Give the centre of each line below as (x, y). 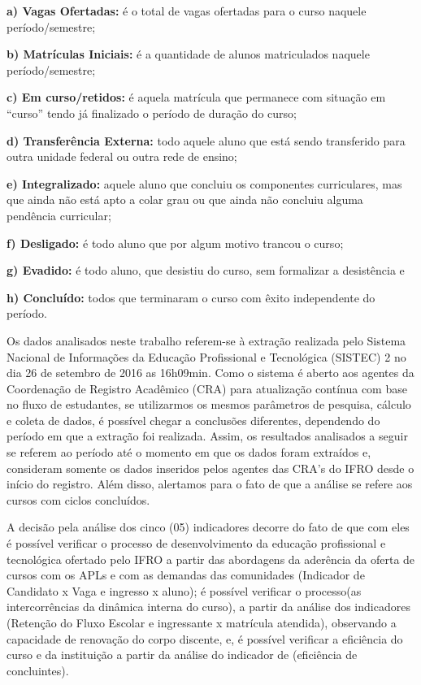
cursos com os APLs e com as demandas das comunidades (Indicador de (186, 575)
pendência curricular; (59, 215)
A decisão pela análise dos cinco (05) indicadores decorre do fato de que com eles (208, 527)
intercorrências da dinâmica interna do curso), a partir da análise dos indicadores (208, 607)
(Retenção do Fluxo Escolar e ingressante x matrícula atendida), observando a (202, 622)
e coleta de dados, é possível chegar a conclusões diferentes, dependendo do (193, 420)
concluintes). (38, 670)
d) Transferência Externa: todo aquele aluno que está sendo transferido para (206, 140)
